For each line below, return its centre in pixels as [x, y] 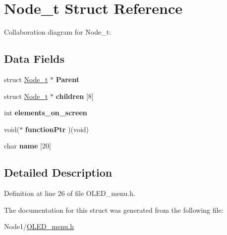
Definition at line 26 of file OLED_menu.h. [70, 193]
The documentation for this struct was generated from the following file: [114, 210]
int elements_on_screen [46, 113]
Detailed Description [58, 172]
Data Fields [34, 59]
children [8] [75, 96]
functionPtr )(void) [57, 129]
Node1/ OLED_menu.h [39, 226]
